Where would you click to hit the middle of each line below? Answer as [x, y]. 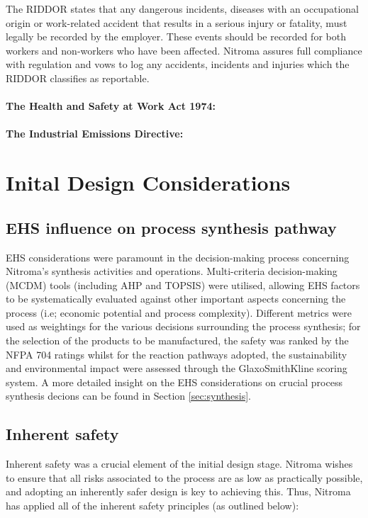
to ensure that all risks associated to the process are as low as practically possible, [184, 477]
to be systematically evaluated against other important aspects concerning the [176, 299]
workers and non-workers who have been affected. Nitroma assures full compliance [184, 50]
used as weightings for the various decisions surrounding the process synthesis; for [183, 326]
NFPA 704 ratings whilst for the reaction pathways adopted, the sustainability [177, 354]
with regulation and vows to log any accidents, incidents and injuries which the [178, 64]
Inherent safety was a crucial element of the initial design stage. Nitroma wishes [179, 464]
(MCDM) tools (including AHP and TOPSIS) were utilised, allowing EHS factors [183, 285]
